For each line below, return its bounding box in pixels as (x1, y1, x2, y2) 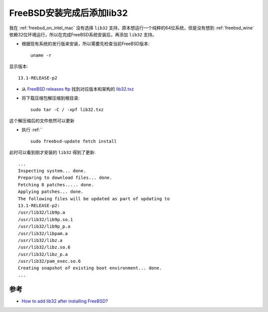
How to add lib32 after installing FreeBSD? (21, 298, 108, 304)
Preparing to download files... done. (18, 175, 113, 181)
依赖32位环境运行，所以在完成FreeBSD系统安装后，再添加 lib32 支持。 (9, 31, 157, 37)
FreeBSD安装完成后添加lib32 (9, 7, 128, 18)
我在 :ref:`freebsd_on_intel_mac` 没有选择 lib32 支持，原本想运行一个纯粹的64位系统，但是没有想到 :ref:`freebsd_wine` (9, 25, 254, 31)
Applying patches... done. (18, 189, 84, 195)
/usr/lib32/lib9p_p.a (18, 224, 70, 230)
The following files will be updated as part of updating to (18, 196, 170, 201)
